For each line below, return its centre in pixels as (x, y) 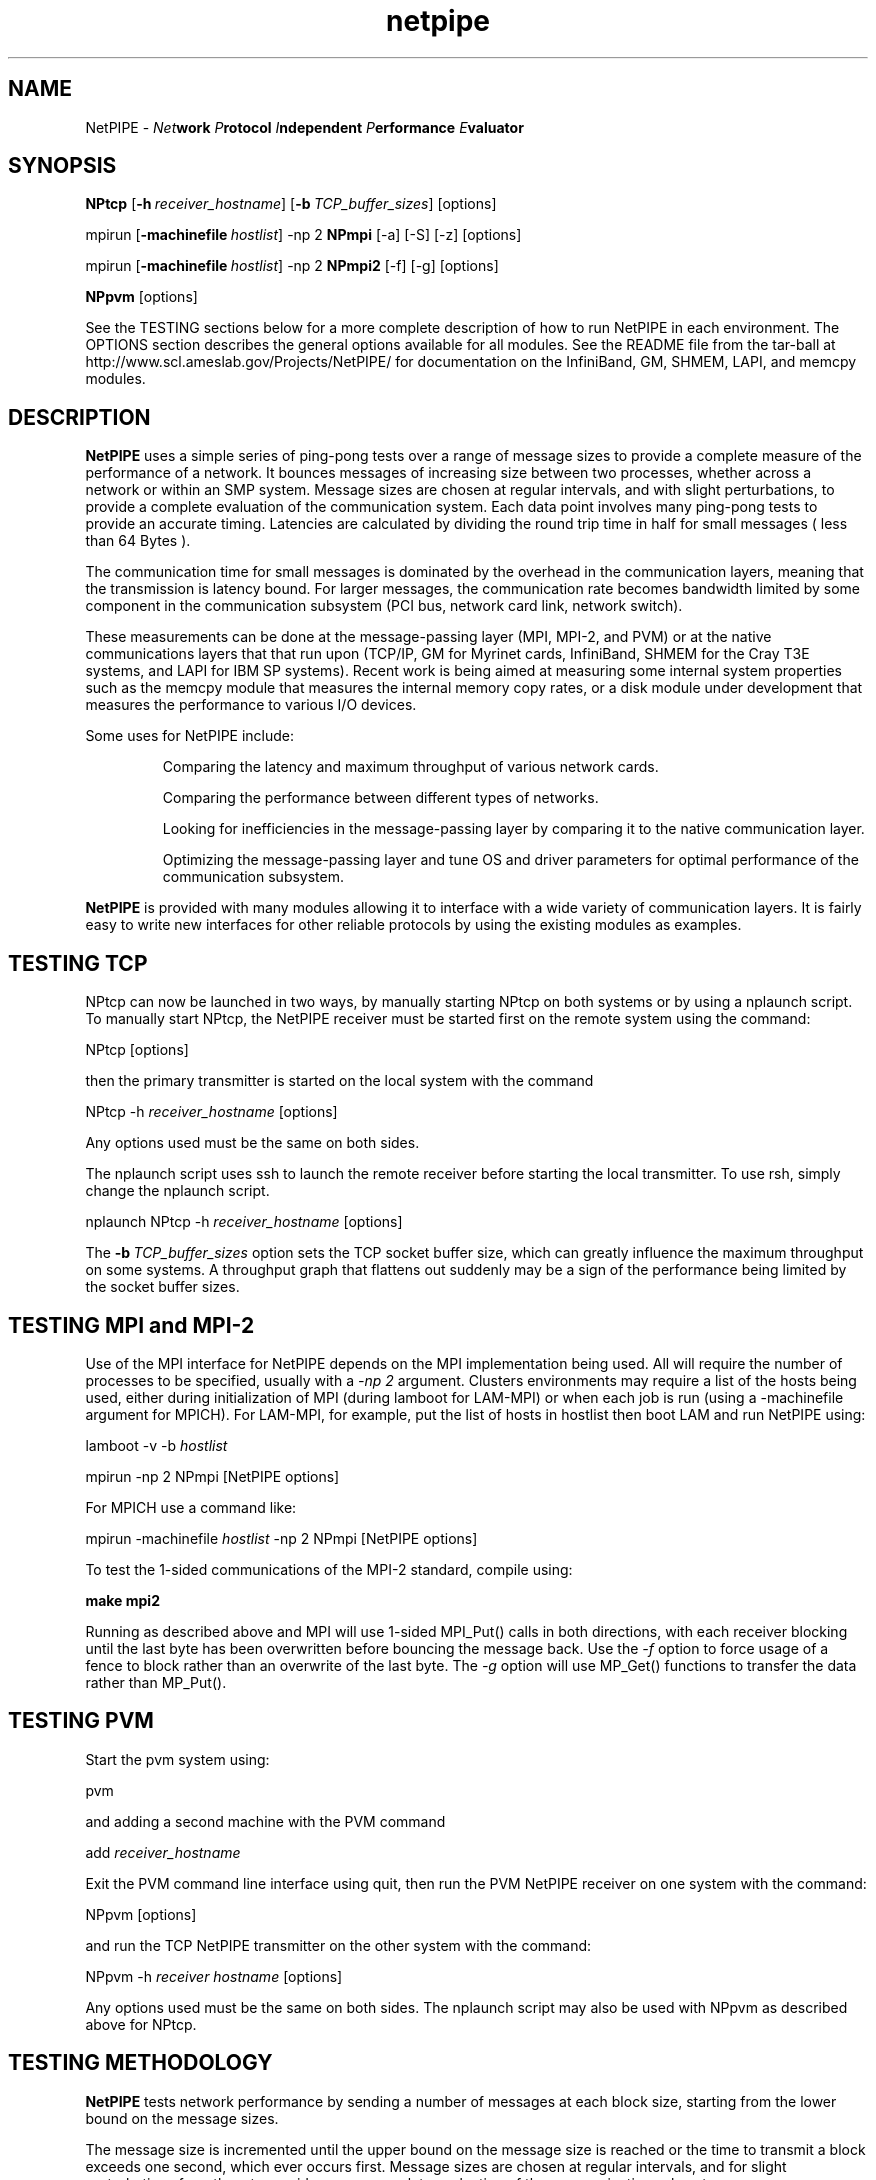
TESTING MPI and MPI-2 (131, 1325)
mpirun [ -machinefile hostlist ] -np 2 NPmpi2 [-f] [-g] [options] (292, 266)
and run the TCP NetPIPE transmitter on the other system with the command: (338, 1945)
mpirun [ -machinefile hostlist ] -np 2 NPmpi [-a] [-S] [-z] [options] (303, 235)
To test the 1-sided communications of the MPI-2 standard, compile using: (329, 1569)
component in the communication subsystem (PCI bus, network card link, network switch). (384, 606)
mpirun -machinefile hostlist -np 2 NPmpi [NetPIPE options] (281, 1538)
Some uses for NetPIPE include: (190, 736)
